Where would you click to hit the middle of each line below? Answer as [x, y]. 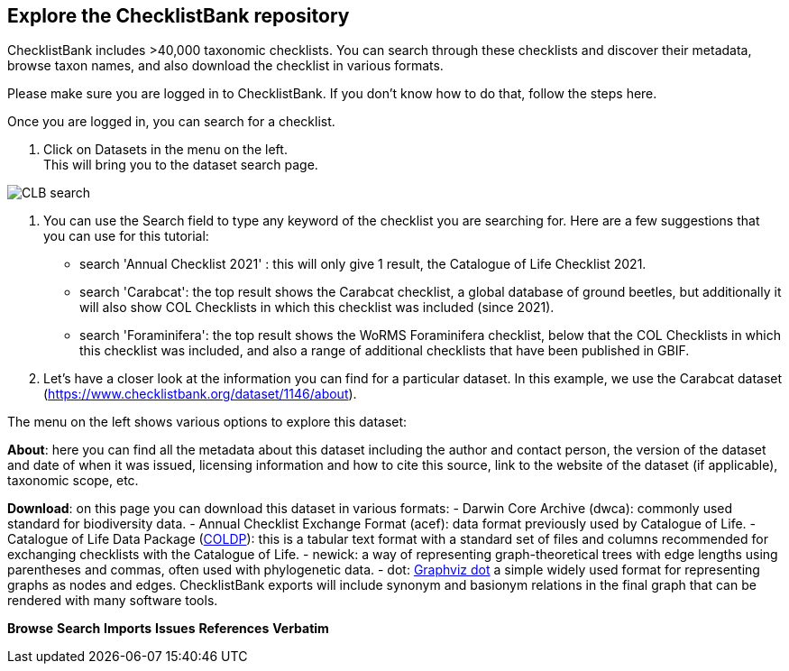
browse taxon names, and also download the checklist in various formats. [225, 66]
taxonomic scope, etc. [73, 481]
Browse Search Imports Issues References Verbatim [168, 629]
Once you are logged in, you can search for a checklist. [171, 122]
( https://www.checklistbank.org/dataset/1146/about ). [200, 394]
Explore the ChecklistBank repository [179, 16]
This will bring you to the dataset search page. [181, 165]
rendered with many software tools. [113, 601]
